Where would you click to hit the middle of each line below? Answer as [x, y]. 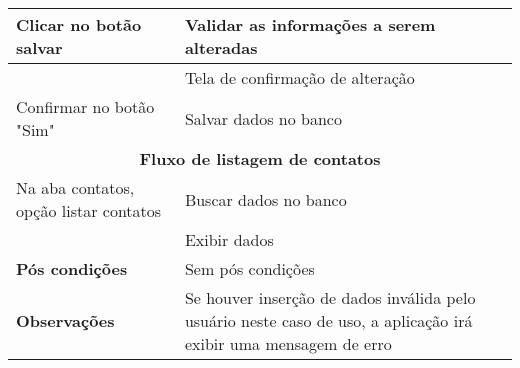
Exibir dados [229, 239]
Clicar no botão [79, 24]
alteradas [221, 47]
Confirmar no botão [85, 106]
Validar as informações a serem [310, 24]
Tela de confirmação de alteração [299, 77]
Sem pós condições [249, 268]
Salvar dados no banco [263, 118]
